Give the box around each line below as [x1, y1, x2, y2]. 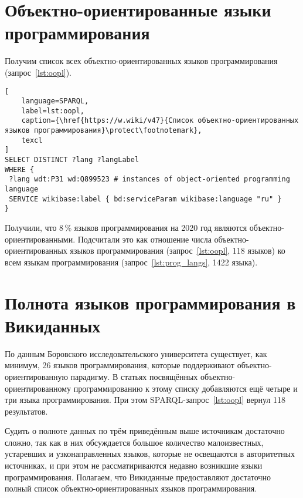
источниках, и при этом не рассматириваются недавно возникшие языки [5, 459, 263, 472]
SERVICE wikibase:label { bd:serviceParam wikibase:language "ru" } [9, 194, 282, 203]
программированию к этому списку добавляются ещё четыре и [73, 382, 298, 394]
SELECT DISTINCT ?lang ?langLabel [5, 156, 139, 164]
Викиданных [5, 313, 101, 337]
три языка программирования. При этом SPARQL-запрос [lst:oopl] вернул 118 [5, 393, 286, 406]
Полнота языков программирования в [5, 290, 296, 314]
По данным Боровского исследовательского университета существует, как [5, 347, 267, 359]
